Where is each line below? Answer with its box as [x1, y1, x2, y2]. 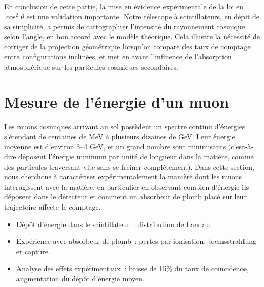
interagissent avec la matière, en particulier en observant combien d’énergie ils [4, 181, 249, 192]
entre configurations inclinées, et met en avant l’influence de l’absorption [4, 51, 232, 61]
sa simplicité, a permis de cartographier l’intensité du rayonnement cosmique [4, 21, 245, 32]
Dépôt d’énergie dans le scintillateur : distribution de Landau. [16, 218, 212, 229]
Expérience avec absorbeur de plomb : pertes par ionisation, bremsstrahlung [16, 236, 257, 247]
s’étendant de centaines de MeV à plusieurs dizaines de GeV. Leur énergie [4, 131, 235, 141]
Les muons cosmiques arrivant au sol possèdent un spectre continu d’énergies [4, 121, 246, 132]
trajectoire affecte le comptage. [4, 201, 101, 212]
